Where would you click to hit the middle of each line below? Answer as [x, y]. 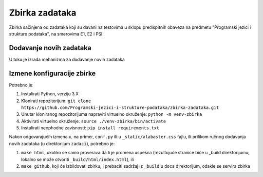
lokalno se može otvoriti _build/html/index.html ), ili [77, 159]
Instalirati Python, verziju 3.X [50, 94]
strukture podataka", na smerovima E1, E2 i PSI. [56, 34]
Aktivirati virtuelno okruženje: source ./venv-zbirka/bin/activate [94, 121]
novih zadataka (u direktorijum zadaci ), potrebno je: [62, 143]
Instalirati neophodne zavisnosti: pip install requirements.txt [90, 128]
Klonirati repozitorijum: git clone [56, 101]
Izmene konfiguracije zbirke [52, 73]
